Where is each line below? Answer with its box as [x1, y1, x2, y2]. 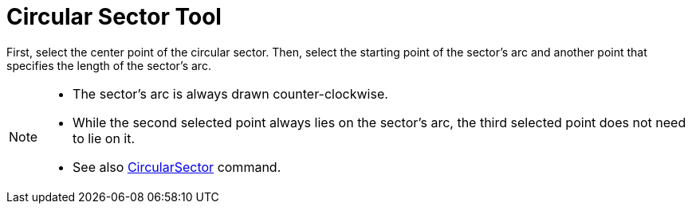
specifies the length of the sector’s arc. [6, 58, 211, 72]
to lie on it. [73, 130, 136, 146]
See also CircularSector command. [73, 158, 281, 175]
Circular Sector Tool [6, 3, 222, 30]
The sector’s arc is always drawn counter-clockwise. [73, 85, 388, 102]
